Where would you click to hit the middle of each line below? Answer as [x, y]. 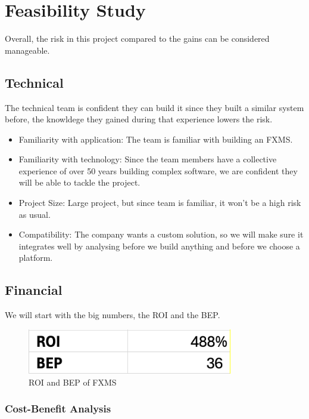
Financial [34, 290]
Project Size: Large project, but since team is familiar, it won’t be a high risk [160, 203]
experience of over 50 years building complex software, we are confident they [158, 170]
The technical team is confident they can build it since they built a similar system [154, 107]
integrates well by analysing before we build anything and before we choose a [159, 246]
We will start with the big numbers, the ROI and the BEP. [113, 315]
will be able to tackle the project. [79, 182]
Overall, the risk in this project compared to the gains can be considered [137, 38]
